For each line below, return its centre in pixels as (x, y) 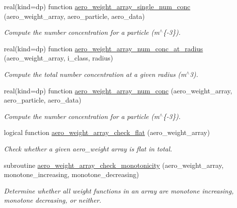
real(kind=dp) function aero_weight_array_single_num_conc (97, 6)
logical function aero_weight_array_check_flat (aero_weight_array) (107, 132)
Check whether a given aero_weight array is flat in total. (88, 148)
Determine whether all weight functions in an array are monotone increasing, (119, 190)
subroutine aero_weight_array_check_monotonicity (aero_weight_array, (114, 165)
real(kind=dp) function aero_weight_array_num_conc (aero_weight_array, (118, 90)
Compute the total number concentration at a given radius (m (95, 74)
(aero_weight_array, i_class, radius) (59, 58)
